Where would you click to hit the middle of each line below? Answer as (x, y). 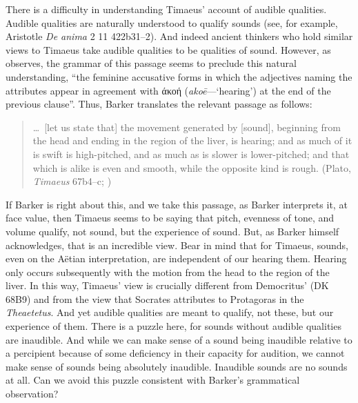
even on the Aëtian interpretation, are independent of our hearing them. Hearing (176, 258)
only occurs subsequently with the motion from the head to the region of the (168, 272)
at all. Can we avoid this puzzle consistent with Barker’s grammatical (153, 380)
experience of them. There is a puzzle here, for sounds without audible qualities (173, 326)
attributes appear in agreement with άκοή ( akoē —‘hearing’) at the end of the (168, 90)
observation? (32, 394)
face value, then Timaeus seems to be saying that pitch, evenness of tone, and (170, 218)
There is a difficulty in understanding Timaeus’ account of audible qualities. (166, 9)
